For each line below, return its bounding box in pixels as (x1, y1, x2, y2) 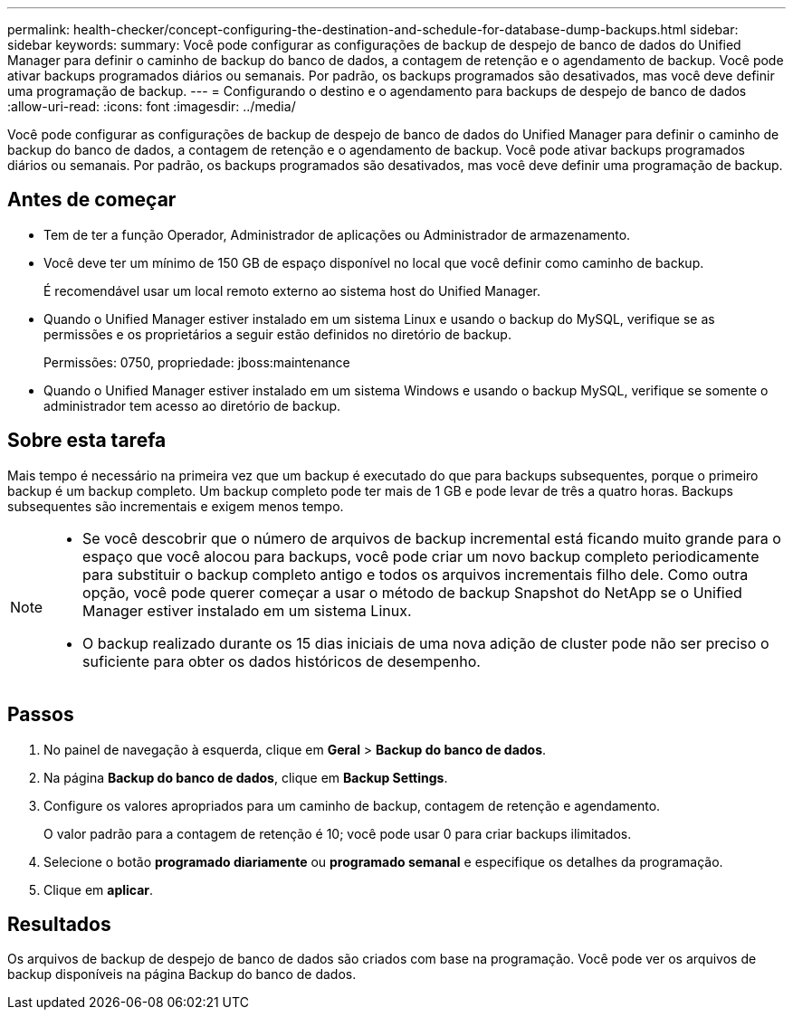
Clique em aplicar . (43, 881, 154, 898)
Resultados (7, 912, 111, 936)
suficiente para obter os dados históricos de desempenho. (82, 651, 481, 670)
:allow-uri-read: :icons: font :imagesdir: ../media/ (7, 99, 296, 114)
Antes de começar (7, 188, 177, 212)
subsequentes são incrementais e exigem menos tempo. (7, 498, 344, 514)
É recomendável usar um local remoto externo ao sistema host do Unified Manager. (43, 282, 541, 299)
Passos (7, 703, 74, 727)
